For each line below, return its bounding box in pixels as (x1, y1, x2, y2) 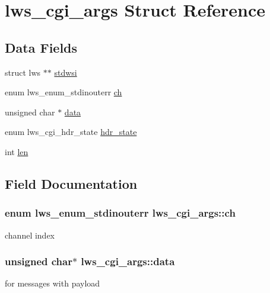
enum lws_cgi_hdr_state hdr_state (5, 125, 137, 138)
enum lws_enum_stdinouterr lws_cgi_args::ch (5, 205, 236, 220)
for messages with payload (5, 277, 100, 289)
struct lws (5, 66, 41, 78)
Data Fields (5, 38, 78, 56)
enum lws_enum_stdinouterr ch (5, 86, 122, 98)
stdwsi (54, 66, 77, 78)
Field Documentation (5, 174, 138, 192)
